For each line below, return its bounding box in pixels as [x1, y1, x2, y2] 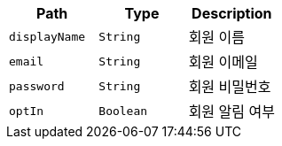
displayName [9, 29, 86, 43]
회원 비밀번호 [188, 78, 271, 96]
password [9, 79, 65, 93]
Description [192, 4, 272, 22]
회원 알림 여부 [188, 103, 275, 120]
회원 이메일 [188, 53, 258, 71]
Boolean [98, 104, 148, 118]
